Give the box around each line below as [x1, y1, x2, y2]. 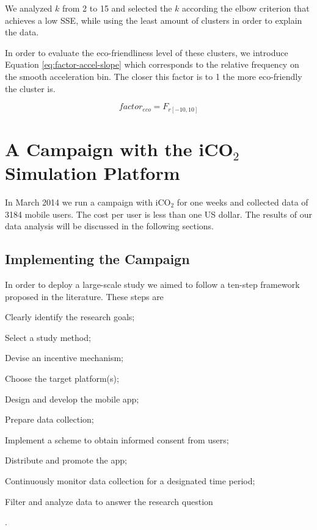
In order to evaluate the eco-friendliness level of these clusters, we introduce [5, 46, 288, 59]
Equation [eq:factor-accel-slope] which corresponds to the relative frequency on [5, 58, 299, 71]
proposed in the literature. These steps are [5, 290, 164, 303]
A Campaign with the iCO [5, 136, 233, 161]
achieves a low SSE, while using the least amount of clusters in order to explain [5, 13, 302, 26]
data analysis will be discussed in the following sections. [5, 220, 214, 232]
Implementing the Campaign [5, 249, 190, 268]
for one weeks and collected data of [177, 195, 308, 208]
